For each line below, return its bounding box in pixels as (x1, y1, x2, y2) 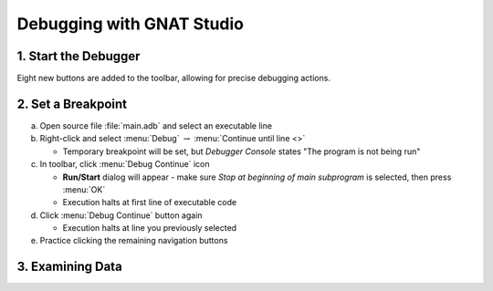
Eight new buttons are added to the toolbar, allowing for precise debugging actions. (16, 73, 330, 84)
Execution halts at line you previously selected (62, 223, 237, 234)
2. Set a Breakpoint (16, 96, 128, 111)
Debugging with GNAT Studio (16, 14, 245, 34)
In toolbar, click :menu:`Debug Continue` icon (39, 159, 210, 170)
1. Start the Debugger (16, 48, 141, 64)
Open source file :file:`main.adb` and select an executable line (39, 120, 273, 131)
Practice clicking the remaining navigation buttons (39, 235, 228, 246)
